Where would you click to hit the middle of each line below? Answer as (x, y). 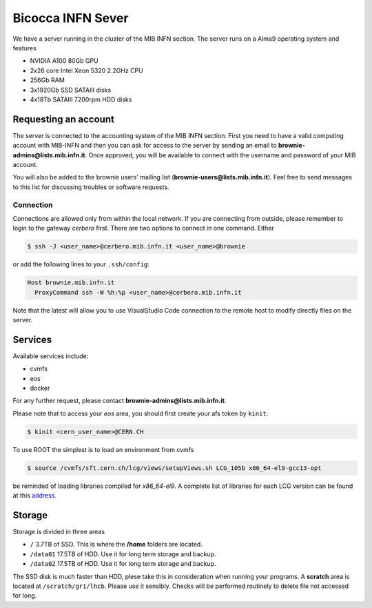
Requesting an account (64, 119)
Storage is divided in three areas (59, 532)
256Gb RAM (47, 80)
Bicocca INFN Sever (71, 18)
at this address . (35, 496)
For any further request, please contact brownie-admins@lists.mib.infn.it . (120, 401)
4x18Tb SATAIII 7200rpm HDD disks (81, 99)
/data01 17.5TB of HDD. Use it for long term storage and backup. (123, 554)
